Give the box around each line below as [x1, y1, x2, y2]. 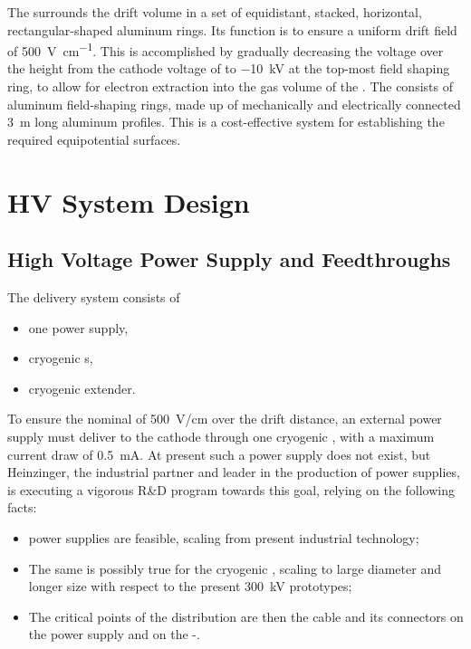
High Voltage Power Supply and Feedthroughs [7, 245, 451, 273]
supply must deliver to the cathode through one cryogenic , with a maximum [7, 426, 435, 445]
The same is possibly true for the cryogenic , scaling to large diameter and [28, 558, 441, 577]
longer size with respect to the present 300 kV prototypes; [28, 577, 352, 596]
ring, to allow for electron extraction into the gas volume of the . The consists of [7, 77, 453, 96]
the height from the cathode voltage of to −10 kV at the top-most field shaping [7, 59, 450, 78]
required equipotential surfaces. [7, 129, 181, 148]
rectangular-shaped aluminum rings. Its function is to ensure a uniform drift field [7, 20, 457, 39]
